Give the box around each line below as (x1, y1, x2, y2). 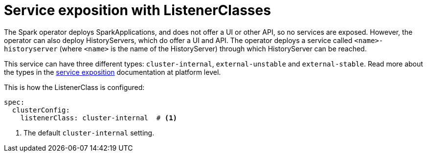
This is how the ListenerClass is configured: (4, 83, 145, 91)
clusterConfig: (12, 106, 70, 114)
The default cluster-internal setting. (23, 128, 155, 137)
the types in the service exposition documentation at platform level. (4, 67, 221, 76)
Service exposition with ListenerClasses (4, 2, 271, 19)
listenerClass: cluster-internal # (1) (20, 113, 178, 122)
